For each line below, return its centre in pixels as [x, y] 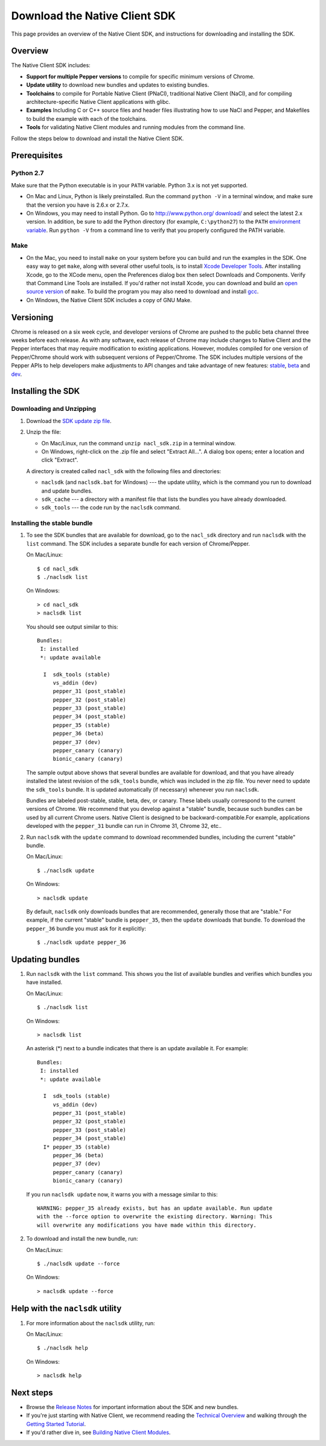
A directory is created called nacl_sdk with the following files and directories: [124, 471]
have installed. [44, 983]
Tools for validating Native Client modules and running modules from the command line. [136, 127]
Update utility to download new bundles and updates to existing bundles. [118, 85]
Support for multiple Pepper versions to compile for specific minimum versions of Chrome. [140, 76]
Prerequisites [37, 156]
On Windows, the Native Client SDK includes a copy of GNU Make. [109, 300]
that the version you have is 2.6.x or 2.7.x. [78, 205]
